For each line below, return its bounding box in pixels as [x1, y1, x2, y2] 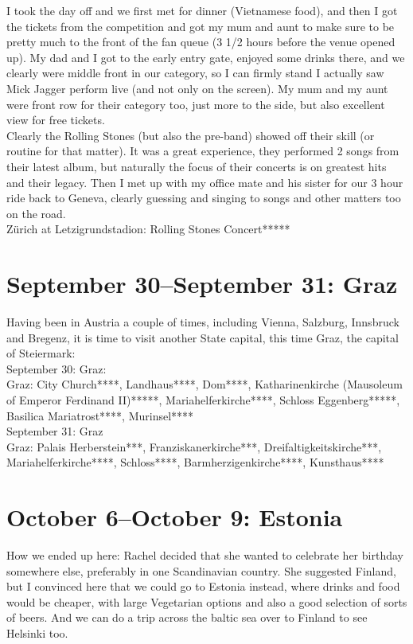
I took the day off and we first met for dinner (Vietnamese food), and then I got [6, 2, 398, 18]
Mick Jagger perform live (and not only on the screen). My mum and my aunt [6, 80, 388, 96]
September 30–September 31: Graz [6, 267, 398, 300]
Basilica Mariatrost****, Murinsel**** [6, 407, 194, 423]
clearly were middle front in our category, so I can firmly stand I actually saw [6, 64, 384, 81]
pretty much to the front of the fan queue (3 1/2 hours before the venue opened [6, 33, 395, 50]
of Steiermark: [6, 345, 76, 361]
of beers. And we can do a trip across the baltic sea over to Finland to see [6, 609, 368, 626]
